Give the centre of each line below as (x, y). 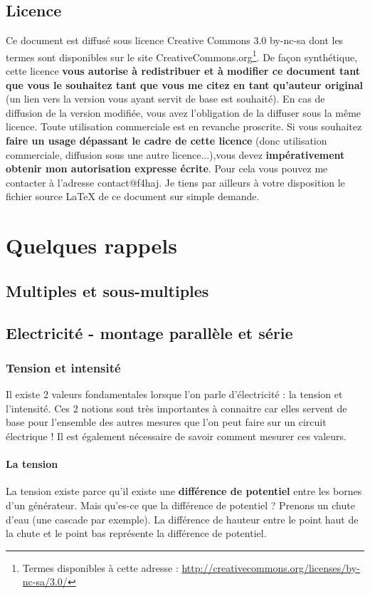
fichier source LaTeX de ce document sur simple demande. (133, 196)
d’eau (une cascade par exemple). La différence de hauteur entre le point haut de (182, 519)
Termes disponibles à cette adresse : (100, 567)
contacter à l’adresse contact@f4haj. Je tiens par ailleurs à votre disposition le (175, 182)
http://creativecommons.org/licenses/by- (271, 567)
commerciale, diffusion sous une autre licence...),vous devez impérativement (175, 154)
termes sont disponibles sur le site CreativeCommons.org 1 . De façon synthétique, (182, 56)
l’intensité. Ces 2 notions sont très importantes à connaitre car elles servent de (176, 408)
